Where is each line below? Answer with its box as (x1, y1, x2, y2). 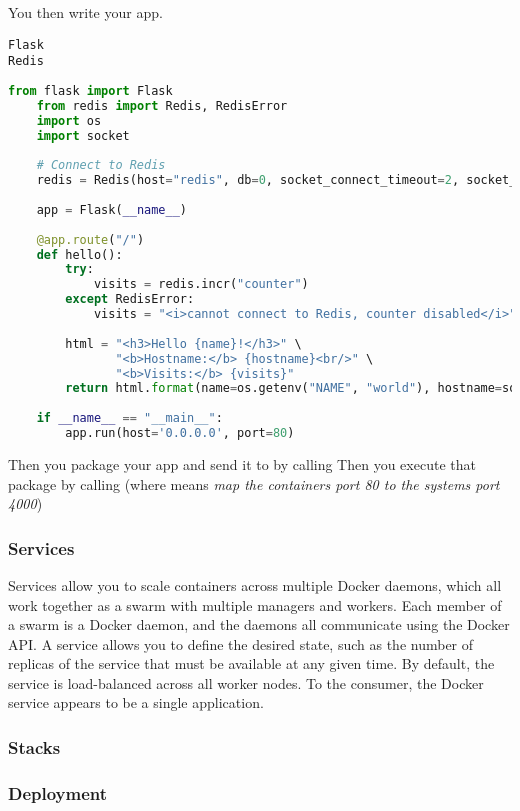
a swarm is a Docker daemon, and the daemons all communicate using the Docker (8, 614, 510, 635)
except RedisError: (65, 292, 195, 307)
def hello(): (36, 247, 123, 262)
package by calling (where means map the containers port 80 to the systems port (8, 473, 500, 494)
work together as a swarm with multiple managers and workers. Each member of (8, 594, 502, 615)
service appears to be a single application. (8, 692, 264, 713)
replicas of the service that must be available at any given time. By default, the (8, 653, 495, 674)
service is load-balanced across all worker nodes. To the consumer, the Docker (8, 672, 484, 693)
